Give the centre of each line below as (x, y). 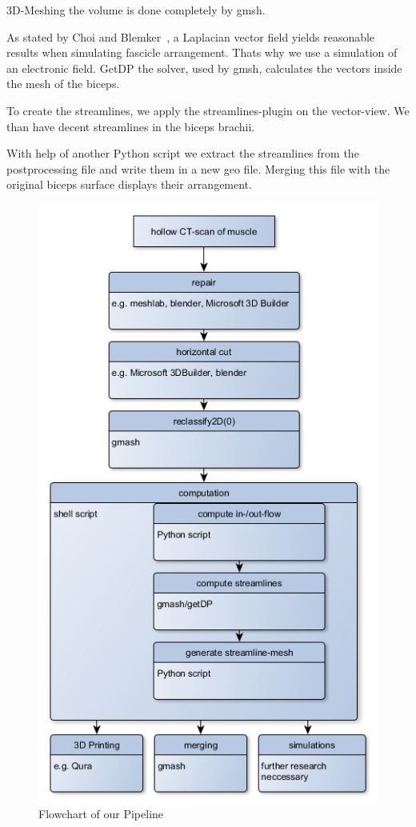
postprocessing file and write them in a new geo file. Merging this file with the (198, 168)
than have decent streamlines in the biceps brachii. (131, 126)
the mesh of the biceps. (63, 84)
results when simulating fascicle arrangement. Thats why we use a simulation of (202, 52)
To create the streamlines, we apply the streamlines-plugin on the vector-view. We (208, 110)
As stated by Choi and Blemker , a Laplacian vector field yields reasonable (191, 36)
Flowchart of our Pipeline (101, 814)
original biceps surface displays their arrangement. (129, 184)
